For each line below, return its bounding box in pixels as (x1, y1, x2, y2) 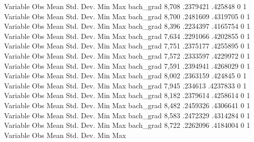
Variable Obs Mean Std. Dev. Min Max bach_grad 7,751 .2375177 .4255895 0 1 (4, 40, 250, 51)
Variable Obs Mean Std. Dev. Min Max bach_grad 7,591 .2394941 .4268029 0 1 (4, 60, 250, 71)
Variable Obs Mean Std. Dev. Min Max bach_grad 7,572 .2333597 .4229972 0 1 (4, 50, 250, 61)
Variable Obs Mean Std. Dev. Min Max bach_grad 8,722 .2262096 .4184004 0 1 (4, 120, 250, 130)
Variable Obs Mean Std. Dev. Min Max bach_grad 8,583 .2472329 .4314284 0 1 (4, 110, 250, 120)
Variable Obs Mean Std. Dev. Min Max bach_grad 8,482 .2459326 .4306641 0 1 (4, 100, 250, 110)
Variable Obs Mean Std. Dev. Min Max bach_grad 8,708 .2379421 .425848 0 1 (4, 1, 247, 11)
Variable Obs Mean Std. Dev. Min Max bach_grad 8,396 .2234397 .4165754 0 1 (4, 21, 250, 31)
